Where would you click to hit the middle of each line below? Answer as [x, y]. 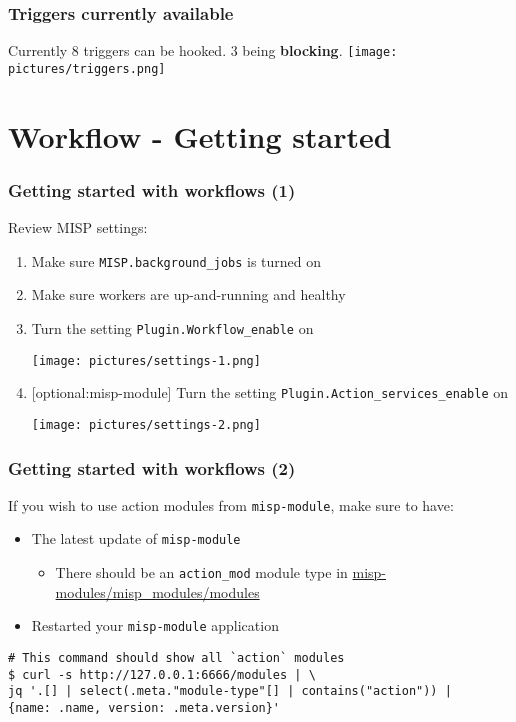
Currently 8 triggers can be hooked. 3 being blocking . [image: [203, 50]
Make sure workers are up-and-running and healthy [188, 294]
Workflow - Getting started [200, 135]
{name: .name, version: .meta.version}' [144, 708]
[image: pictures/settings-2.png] [146, 424]
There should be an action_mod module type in [201, 572]
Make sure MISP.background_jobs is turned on [176, 260]
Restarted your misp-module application [155, 625]
